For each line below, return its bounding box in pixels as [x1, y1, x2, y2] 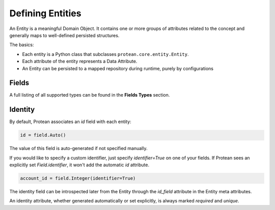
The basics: [9, 42, 34, 48]
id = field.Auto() [20, 132, 66, 138]
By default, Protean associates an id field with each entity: [9, 118, 132, 125]
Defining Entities [9, 8, 81, 19]
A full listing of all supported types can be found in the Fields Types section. [9, 92, 170, 98]
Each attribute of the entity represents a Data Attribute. [22, 58, 137, 65]
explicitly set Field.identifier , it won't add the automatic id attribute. [9, 162, 150, 168]
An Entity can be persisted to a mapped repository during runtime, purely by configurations [22, 65, 214, 71]
